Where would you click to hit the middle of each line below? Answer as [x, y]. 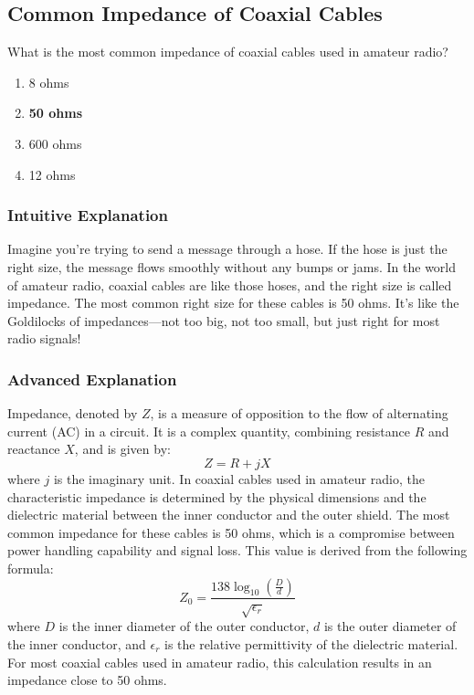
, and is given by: [122, 449]
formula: [31, 568]
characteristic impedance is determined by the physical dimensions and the [217, 496]
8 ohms [49, 82]
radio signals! [44, 338]
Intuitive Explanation [88, 215]
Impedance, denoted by [73, 413]
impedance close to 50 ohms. [87, 680]
